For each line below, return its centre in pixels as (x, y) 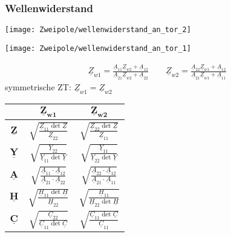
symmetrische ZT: (38, 86)
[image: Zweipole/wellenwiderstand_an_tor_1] (98, 48)
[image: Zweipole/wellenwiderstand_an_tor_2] (98, 30)
